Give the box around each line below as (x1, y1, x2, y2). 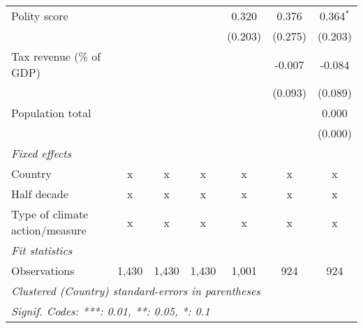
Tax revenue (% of (11, 48, 101, 64)
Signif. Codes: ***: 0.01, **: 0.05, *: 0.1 (11, 303, 210, 319)
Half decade (11, 186, 68, 202)
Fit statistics (11, 242, 73, 258)
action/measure (11, 222, 87, 238)
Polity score (11, 8, 68, 24)
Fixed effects (11, 145, 72, 161)
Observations (11, 262, 75, 278)
